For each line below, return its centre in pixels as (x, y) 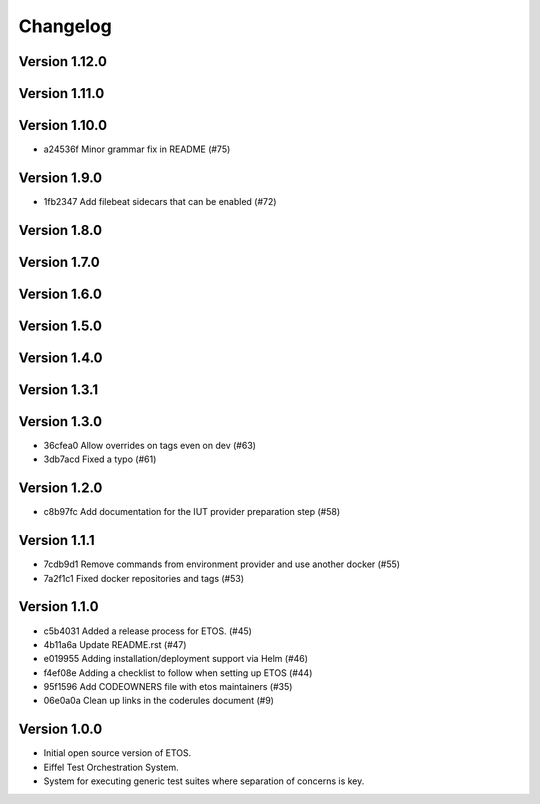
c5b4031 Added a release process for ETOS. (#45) (147, 631)
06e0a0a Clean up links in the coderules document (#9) (159, 701)
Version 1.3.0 (60, 421)
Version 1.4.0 (60, 357)
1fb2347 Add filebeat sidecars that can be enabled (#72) (160, 201)
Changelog (65, 26)
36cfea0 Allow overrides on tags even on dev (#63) (150, 445)
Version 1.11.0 (61, 93)
